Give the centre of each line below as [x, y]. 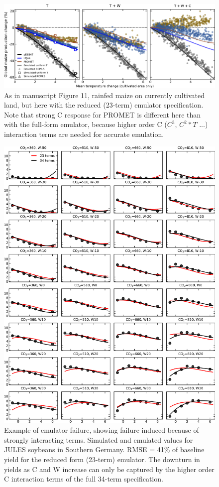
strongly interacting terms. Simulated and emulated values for [99, 439]
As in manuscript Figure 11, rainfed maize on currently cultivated [105, 95]
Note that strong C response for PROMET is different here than [103, 114]
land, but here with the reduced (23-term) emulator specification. [104, 105]
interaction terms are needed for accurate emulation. [84, 134]
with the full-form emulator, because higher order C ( [86, 124]
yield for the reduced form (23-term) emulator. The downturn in [102, 459]
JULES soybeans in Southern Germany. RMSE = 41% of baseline [104, 449]
